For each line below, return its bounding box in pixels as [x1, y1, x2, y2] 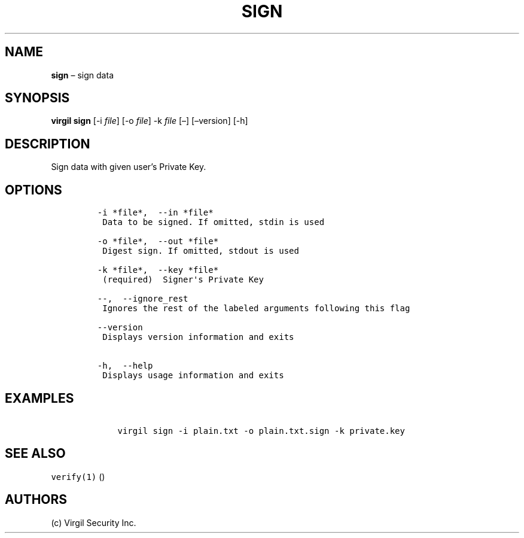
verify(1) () [51, 471, 105, 482]
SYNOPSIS [5, 90, 70, 106]
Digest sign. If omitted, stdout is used [102, 246, 299, 256]
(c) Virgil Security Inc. [51, 517, 136, 528]
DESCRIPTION [5, 136, 90, 151]
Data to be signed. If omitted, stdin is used [102, 217, 325, 227]
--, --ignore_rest [97, 294, 188, 304]
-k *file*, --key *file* [97, 265, 219, 275]
